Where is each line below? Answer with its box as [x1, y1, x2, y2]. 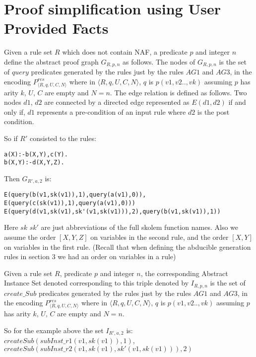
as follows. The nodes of [122, 56, 195, 67]
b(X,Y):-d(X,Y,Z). [4, 159, 64, 166]
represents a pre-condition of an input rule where [37, 106, 186, 117]
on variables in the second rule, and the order [90, 231, 229, 242]
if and [228, 97, 246, 107]
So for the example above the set [4, 325, 104, 335]
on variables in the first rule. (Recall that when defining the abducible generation [4, 241, 251, 252]
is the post [197, 106, 230, 117]
